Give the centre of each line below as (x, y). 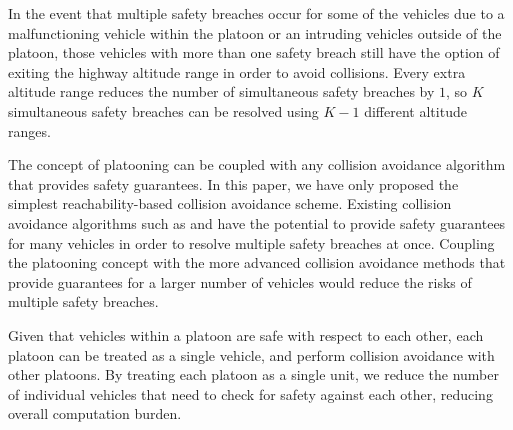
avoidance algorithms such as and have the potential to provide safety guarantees (257, 222)
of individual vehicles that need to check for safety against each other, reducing (250, 393)
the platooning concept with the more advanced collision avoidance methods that (257, 262)
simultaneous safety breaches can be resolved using (163, 110)
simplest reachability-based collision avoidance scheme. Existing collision (230, 203)
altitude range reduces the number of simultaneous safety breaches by (221, 91)
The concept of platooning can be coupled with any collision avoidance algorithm (257, 164)
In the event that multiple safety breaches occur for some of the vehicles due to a (256, 13)
